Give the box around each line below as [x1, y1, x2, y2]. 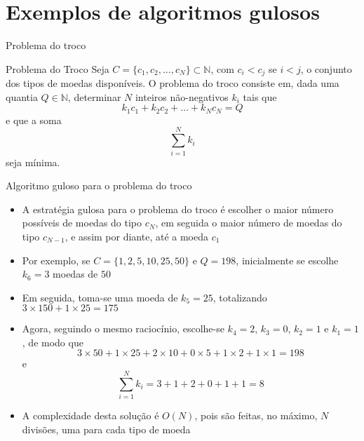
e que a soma [6, 112, 62, 127]
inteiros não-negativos [135, 89, 229, 104]
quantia [6, 89, 38, 104]
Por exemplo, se [22, 252, 90, 267]
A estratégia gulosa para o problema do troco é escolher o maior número [22, 201, 334, 216]
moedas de [53, 266, 98, 281]
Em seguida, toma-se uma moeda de [22, 290, 178, 304]
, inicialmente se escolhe [236, 252, 339, 267]
